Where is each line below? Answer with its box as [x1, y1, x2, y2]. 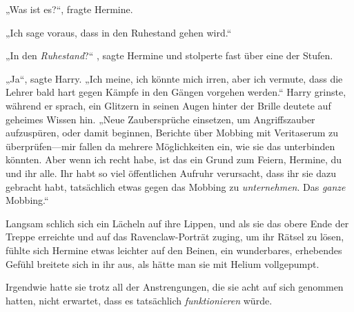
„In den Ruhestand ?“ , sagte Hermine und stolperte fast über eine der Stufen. [6, 48, 333, 63]
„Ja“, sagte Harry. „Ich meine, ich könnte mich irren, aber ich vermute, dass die [6, 71, 343, 85]
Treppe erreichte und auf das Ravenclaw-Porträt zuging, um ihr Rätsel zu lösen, [6, 229, 344, 244]
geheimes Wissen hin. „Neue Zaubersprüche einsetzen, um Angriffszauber [6, 112, 315, 126]
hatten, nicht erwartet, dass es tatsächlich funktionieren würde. [6, 293, 273, 307]
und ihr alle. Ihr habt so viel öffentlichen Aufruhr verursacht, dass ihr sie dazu [6, 165, 337, 180]
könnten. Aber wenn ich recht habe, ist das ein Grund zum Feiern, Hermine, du [6, 152, 342, 167]
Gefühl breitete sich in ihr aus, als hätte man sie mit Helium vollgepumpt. [6, 256, 319, 271]
